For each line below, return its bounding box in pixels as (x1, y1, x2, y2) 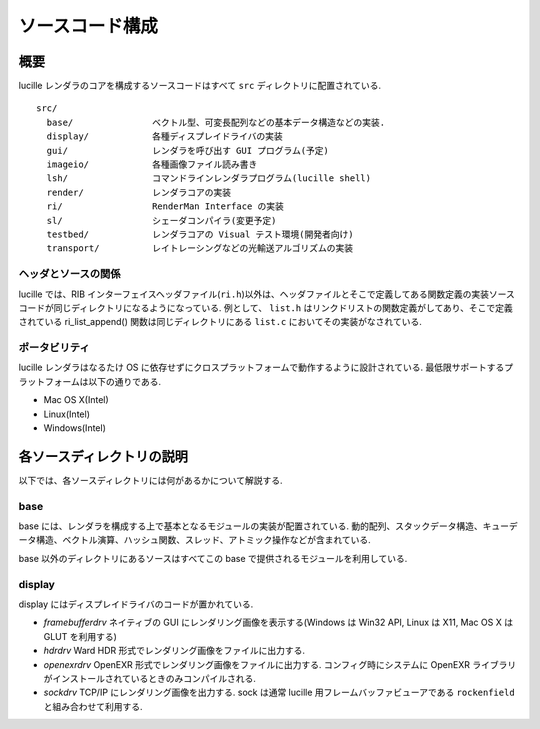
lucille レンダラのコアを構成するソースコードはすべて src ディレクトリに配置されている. (18, 80, 382, 92)
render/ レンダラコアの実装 (46, 186, 232, 198)
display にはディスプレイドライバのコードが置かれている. (18, 598, 254, 610)
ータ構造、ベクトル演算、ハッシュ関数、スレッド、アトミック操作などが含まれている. (18, 534, 372, 546)
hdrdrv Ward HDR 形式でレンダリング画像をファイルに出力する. (43, 645, 305, 657)
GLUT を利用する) (43, 630, 117, 642)
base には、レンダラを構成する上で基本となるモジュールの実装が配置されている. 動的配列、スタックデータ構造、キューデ (18, 520, 519, 532)
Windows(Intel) (43, 421, 107, 434)
